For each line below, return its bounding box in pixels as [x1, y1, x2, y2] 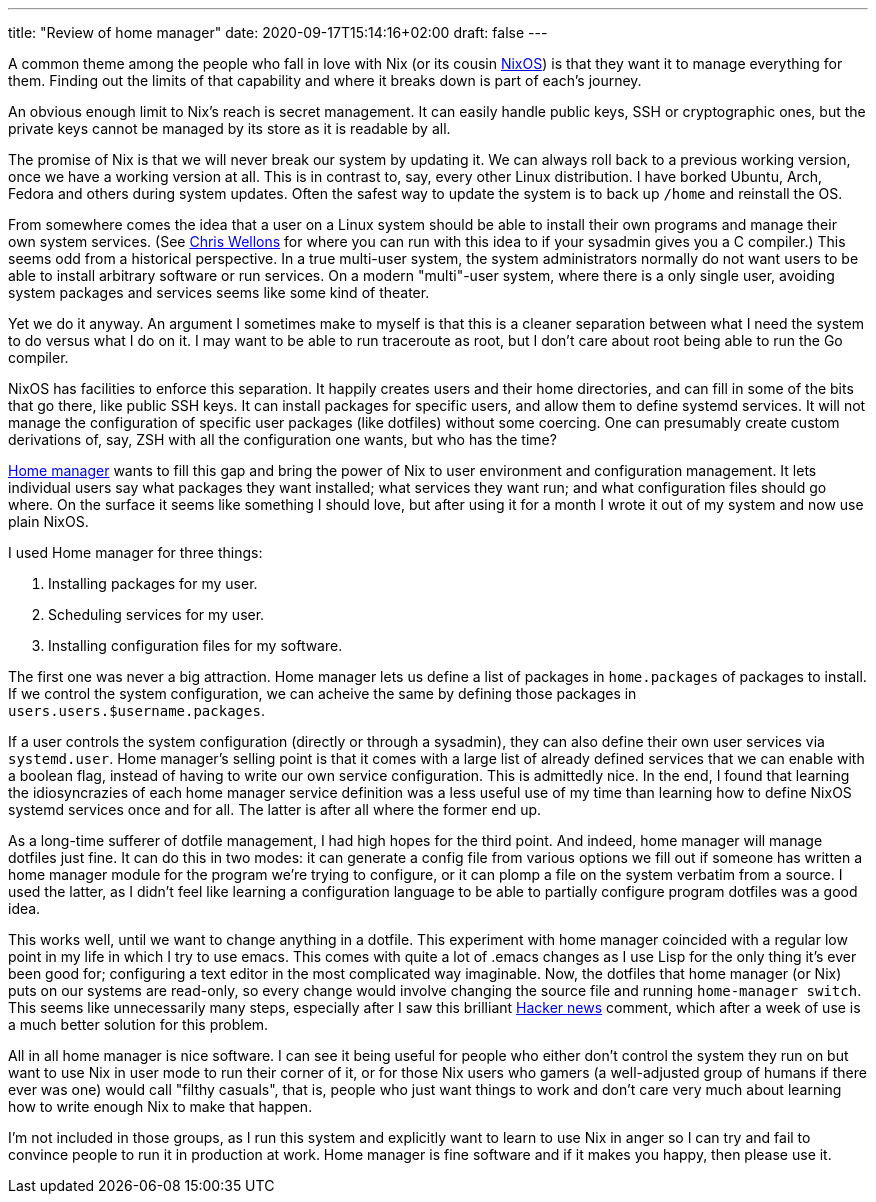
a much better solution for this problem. [8, 1016, 269, 1033]
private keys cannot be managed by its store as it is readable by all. [8, 120, 451, 137]
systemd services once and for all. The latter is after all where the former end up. [8, 801, 542, 818]
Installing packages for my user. [48, 575, 258, 592]
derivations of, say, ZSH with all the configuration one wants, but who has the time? [8, 431, 557, 448]
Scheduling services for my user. [48, 606, 265, 623]
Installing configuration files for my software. [48, 637, 343, 654]
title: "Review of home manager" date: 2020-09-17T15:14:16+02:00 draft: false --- [8, 24, 548, 41]
